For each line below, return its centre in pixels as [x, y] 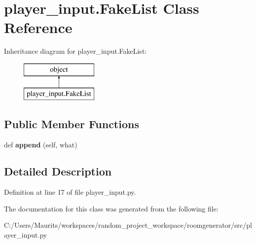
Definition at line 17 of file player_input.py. [70, 192]
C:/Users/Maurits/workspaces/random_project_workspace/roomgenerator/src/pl [128, 225]
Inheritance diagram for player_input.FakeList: [75, 51]
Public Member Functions [72, 124]
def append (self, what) [41, 145]
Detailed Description [58, 171]
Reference [38, 27]
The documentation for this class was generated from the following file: [111, 208]
